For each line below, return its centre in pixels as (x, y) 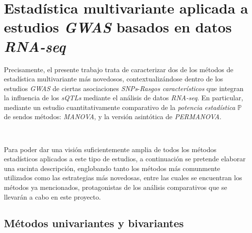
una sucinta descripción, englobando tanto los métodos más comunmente (112, 168)
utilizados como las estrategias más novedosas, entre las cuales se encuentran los (123, 178)
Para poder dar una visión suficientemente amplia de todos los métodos (110, 149)
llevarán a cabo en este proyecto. (52, 196)
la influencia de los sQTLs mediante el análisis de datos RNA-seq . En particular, (124, 98)
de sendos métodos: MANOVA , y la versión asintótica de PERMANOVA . (113, 116)
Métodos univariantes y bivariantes (94, 223)
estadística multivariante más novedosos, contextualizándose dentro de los (114, 79)
